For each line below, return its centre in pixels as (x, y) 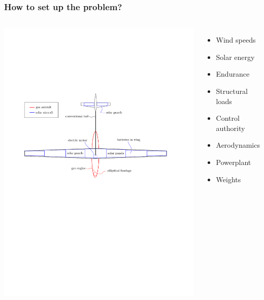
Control (228, 118)
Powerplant (234, 162)
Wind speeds (236, 40)
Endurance (233, 74)
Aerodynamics (238, 145)
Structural (232, 91)
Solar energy (235, 57)
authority (230, 128)
